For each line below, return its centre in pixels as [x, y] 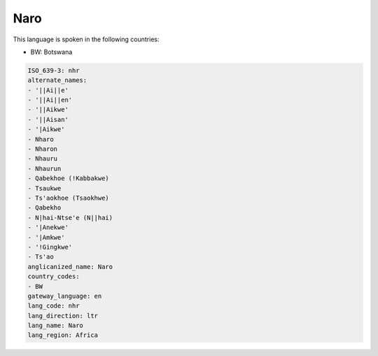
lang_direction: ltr [63, 316]
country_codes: [54, 276]
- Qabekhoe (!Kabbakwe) [69, 178]
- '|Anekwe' [48, 227]
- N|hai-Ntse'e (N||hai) [70, 218]
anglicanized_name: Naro [70, 267]
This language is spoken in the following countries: [86, 39]
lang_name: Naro [56, 326]
